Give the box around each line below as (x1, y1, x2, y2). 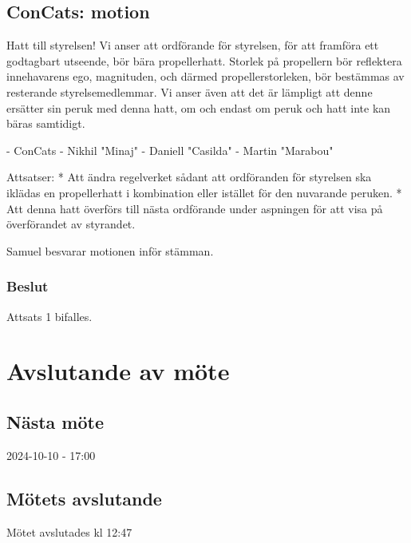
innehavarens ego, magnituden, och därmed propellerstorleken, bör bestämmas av (6, 68, 405, 85)
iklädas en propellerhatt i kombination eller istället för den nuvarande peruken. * (6, 184, 402, 200)
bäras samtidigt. (6, 115, 85, 132)
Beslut (6, 276, 49, 296)
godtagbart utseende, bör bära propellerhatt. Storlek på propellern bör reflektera (6, 52, 402, 69)
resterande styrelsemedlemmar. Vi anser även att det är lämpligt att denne (6, 83, 373, 100)
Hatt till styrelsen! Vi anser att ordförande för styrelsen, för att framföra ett (6, 37, 379, 54)
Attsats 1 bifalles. (6, 307, 93, 324)
